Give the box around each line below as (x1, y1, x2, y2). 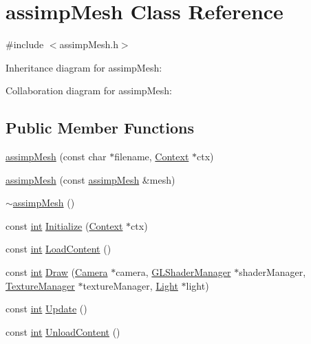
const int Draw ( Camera (6, 265, 108, 279)
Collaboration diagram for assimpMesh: (6, 83, 172, 98)
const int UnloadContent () (6, 324, 120, 338)
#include (6, 37, 44, 52)
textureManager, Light (83, 278, 178, 292)
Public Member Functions (6, 117, 194, 138)
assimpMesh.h (59, 37, 118, 52)
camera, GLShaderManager (116, 265, 231, 279)
